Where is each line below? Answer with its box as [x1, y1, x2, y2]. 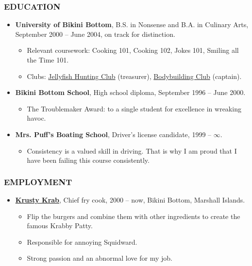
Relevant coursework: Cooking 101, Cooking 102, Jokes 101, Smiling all [27, 45, 239, 55]
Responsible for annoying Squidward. [27, 236, 137, 247]
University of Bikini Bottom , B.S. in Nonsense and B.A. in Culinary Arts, [15, 19, 249, 30]
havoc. [27, 113, 46, 123]
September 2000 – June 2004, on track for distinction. [15, 29, 175, 39]
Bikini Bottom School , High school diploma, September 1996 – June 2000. [15, 87, 246, 97]
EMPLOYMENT [4, 175, 72, 188]
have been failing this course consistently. [27, 155, 150, 165]
